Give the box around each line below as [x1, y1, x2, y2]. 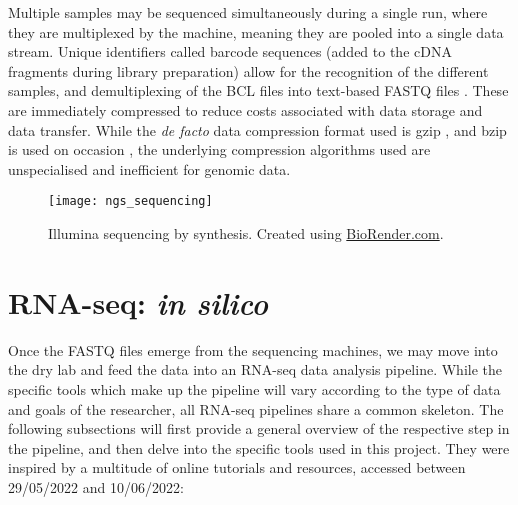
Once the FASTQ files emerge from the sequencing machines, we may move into [8, 339, 498, 360]
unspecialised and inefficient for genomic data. [8, 158, 291, 179]
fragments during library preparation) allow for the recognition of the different [8, 60, 489, 81]
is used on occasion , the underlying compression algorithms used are [8, 139, 431, 160]
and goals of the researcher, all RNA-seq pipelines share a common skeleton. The [8, 398, 504, 419]
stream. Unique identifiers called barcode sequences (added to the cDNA [8, 41, 452, 62]
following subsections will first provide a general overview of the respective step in [8, 418, 510, 439]
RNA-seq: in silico [8, 281, 268, 323]
